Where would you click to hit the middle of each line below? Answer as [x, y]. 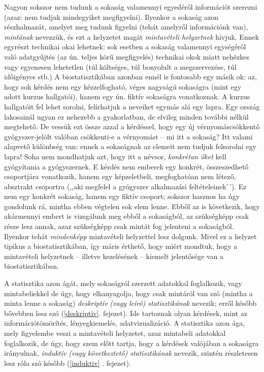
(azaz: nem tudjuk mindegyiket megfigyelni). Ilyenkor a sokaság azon [111, 17]
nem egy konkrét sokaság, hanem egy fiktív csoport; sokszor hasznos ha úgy [122, 196]
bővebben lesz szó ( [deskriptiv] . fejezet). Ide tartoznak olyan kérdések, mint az [126, 313]
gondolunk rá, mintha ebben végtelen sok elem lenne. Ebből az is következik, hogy [132, 206]
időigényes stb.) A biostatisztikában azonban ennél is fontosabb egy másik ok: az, [130, 77]
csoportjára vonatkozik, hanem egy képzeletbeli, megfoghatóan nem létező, [120, 176]
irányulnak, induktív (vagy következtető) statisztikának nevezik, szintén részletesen [131, 353]
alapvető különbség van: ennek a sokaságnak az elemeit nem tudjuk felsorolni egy [130, 146]
